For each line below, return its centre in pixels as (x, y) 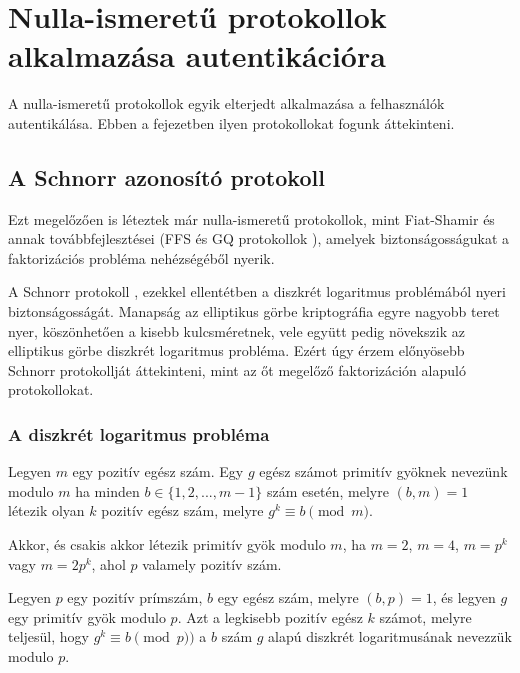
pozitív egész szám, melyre (182, 510)
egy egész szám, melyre (288, 597)
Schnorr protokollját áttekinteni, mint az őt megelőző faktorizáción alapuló (237, 369)
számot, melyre (425, 616)
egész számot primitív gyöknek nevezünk (383, 471)
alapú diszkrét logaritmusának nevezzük (390, 636)
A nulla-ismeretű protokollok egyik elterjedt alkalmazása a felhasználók (226, 103)
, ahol (108, 563)
